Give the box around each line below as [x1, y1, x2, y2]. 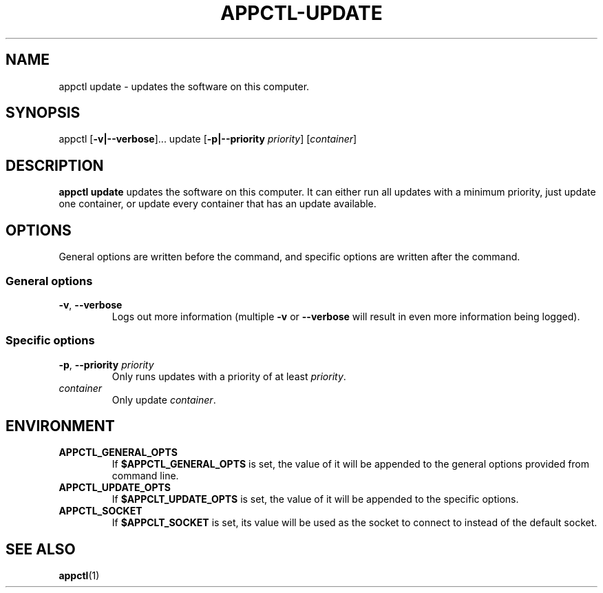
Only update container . [112, 393, 216, 406]
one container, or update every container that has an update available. [59, 198, 377, 210]
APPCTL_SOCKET [59, 505, 142, 517]
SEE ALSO [6, 540, 76, 558]
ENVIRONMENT [6, 417, 115, 435]
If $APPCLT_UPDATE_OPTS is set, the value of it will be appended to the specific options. [112, 493, 519, 506]
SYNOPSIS [6, 104, 81, 122]
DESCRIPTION [6, 156, 104, 174]
